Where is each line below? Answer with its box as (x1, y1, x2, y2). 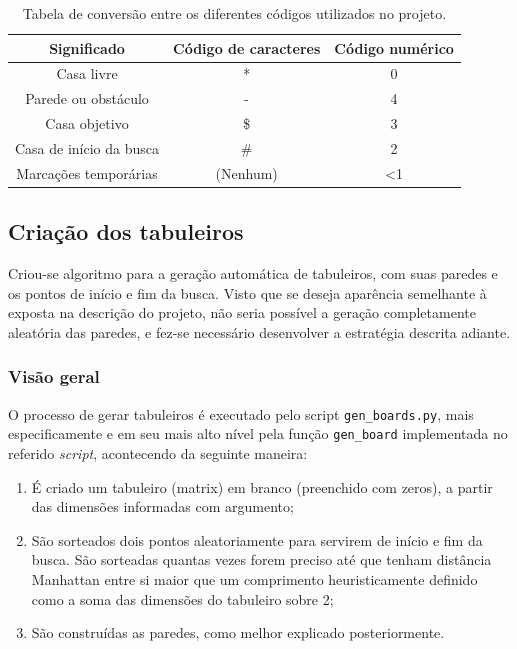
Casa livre (56, 63, 118, 84)
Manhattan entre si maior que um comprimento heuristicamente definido (31, 568, 478, 589)
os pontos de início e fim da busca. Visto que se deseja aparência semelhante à (8, 282, 487, 303)
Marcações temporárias (16, 162, 158, 183)
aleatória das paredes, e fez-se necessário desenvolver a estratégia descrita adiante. (8, 321, 511, 342)
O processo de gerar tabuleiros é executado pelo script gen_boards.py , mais (8, 403, 474, 424)
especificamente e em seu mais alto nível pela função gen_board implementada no (8, 423, 508, 444)
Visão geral (8, 364, 100, 389)
